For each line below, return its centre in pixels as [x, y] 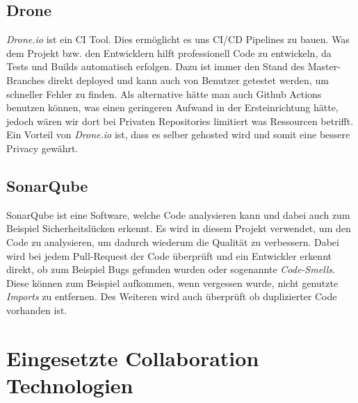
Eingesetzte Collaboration [133, 357]
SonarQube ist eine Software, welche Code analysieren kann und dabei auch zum [178, 214]
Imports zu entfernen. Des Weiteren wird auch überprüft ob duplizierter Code [172, 296]
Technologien [70, 385]
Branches [26, 80]
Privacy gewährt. [42, 148]
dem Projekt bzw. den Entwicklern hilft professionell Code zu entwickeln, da [169, 52]
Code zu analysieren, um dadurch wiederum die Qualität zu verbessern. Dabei [173, 241]
